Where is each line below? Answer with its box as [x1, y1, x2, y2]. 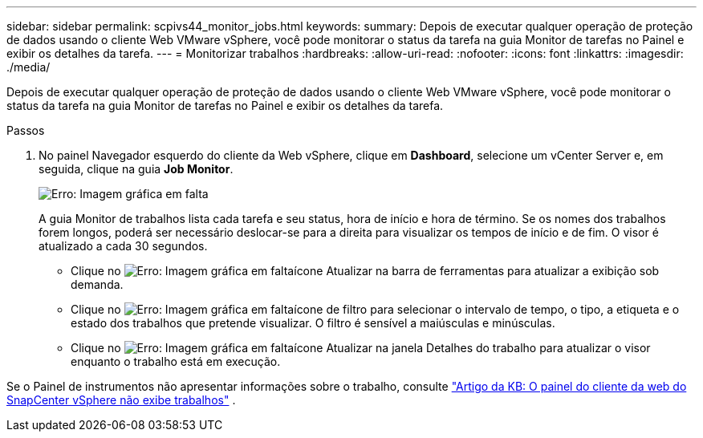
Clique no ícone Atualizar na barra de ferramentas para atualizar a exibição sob [71, 264, 660, 278]
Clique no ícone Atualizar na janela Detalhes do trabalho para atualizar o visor [71, 341, 651, 355]
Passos [6, 124, 45, 137]
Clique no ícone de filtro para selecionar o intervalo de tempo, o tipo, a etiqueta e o [71, 302, 680, 316]
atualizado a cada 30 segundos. [39, 239, 208, 253]
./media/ [6, 60, 51, 74]
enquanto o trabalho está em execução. [71, 355, 281, 368]
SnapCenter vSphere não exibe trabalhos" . [6, 393, 236, 407]
